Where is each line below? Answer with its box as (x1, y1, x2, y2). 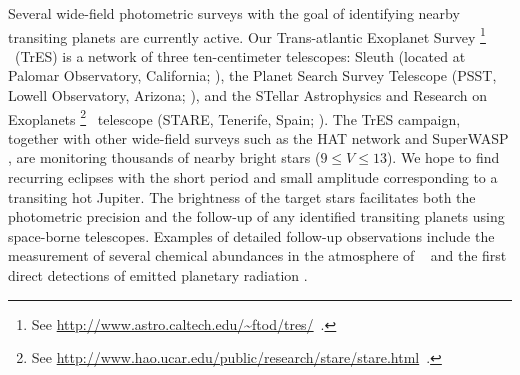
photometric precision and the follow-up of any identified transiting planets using (8, 206, 505, 227)
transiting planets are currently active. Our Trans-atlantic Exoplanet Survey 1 (8, 23, 486, 47)
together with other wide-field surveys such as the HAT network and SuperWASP (8, 127, 509, 148)
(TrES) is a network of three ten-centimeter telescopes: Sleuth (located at (14, 45, 466, 66)
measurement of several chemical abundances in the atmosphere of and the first (8, 245, 507, 266)
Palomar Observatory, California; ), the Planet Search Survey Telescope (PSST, (8, 65, 497, 86)
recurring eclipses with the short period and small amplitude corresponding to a (8, 167, 498, 188)
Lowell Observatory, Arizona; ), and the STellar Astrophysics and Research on (8, 85, 487, 106)
